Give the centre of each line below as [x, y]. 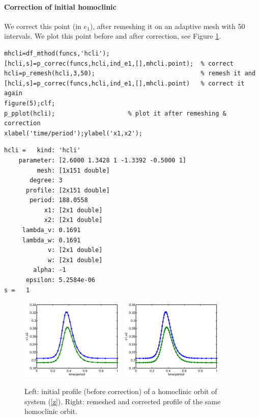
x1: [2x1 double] [73, 210]
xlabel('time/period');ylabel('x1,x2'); [74, 133]
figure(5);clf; [30, 103]
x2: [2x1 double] [73, 220]
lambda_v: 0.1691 [51, 230]
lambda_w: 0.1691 [51, 240]
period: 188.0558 [59, 200]
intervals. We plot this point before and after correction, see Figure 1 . [113, 36]
